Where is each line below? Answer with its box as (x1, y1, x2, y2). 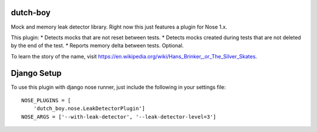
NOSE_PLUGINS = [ (21, 97, 71, 103)
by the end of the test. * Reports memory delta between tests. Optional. (11, 42, 184, 49)
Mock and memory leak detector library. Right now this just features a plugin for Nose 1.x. (11, 23, 227, 30)
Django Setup (11, 68, 62, 78)
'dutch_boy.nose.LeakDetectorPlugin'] (33, 105, 146, 112)
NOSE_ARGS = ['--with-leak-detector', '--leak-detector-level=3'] (21, 113, 217, 120)
